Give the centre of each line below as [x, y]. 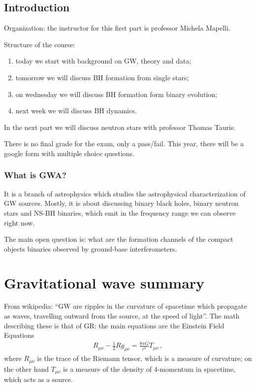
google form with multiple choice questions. [69, 153]
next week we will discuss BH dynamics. [76, 111]
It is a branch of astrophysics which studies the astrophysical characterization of [125, 193]
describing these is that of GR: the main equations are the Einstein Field [114, 325]
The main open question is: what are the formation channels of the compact [119, 239]
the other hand [27, 369]
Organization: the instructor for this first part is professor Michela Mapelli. [117, 28]
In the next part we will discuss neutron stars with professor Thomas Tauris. [120, 127]
